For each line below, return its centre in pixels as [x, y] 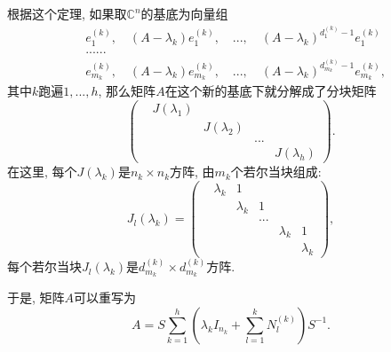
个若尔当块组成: [276, 172]
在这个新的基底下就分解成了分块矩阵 [271, 91]
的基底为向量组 [184, 13]
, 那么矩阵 [127, 91]
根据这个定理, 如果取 [67, 13]
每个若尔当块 [44, 266]
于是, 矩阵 [36, 297]
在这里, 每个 [42, 172]
